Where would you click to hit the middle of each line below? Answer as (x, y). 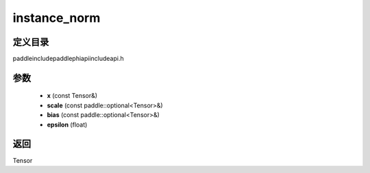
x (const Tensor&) (72, 96)
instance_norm (57, 18)
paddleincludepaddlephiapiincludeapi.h (68, 59)
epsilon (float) (67, 124)
